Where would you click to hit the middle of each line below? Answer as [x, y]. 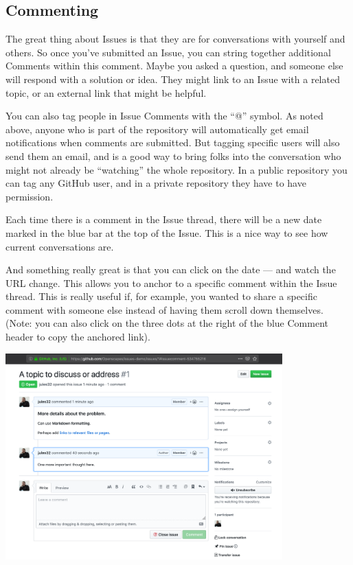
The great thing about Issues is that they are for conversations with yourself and [175, 39]
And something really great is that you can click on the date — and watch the [171, 269]
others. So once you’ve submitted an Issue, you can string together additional [168, 52]
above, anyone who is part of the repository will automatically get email [157, 129]
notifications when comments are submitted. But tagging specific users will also [173, 142]
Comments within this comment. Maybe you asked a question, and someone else [174, 66]
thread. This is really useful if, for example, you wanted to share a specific [161, 296]
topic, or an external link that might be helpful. [106, 92]
